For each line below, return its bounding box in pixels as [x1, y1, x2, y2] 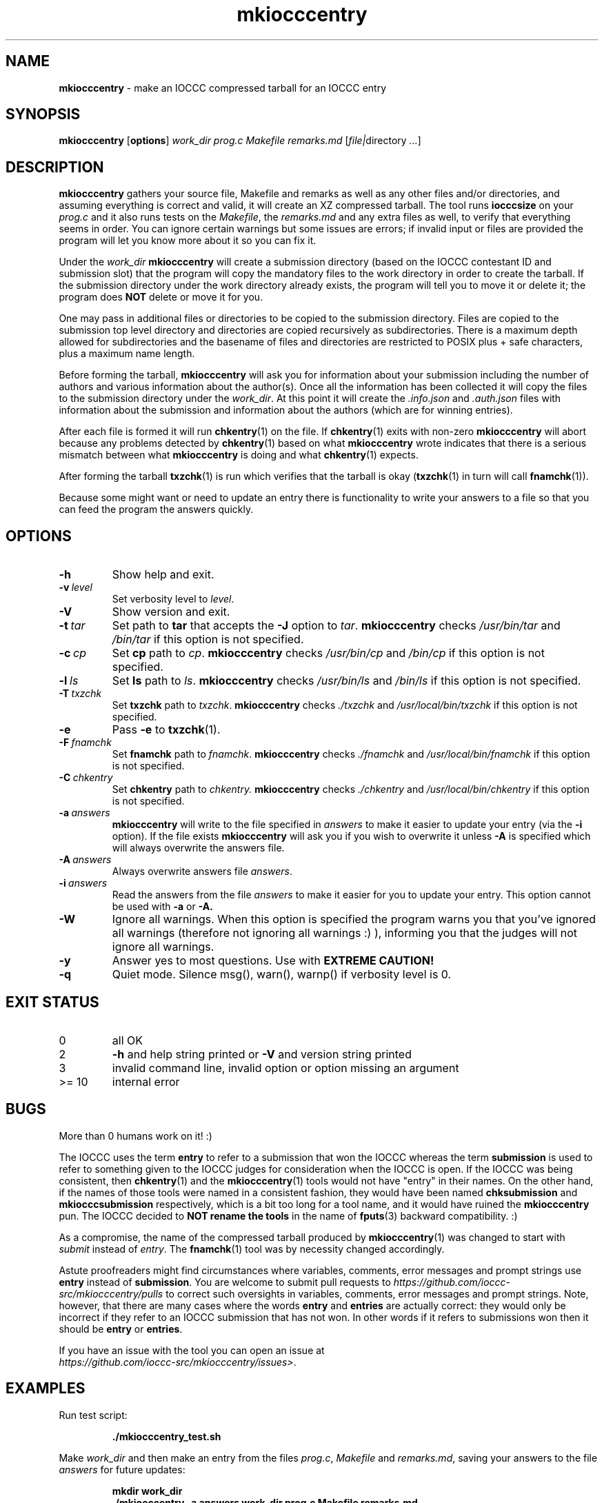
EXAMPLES [6, 1380, 85, 1398]
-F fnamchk [59, 736, 112, 749]
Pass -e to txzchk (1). [112, 723, 221, 737]
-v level [59, 581, 92, 594]
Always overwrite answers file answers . [112, 865, 293, 878]
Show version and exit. [112, 605, 230, 619]
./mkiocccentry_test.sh [112, 1430, 221, 1442]
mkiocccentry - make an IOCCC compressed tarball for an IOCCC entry [59, 81, 387, 94]
